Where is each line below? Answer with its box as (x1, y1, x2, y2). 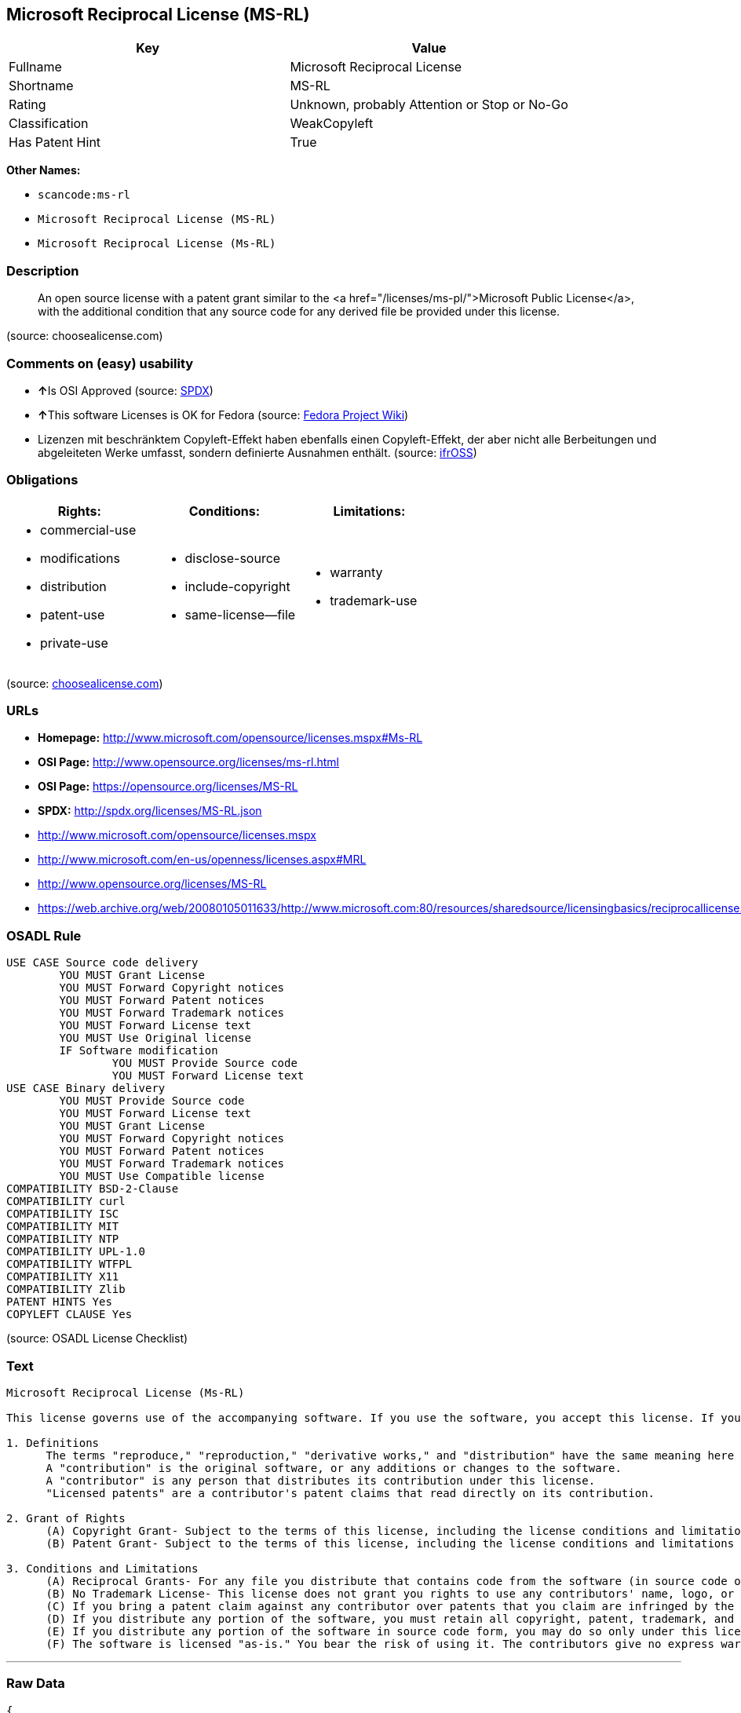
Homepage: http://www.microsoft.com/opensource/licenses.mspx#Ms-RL (38, 731, 423, 745)
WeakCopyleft (290, 115, 374, 132)
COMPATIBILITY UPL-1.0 (6, 1245, 146, 1258)
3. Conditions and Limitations (6, 1561, 199, 1575)
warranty (330, 564, 383, 580)
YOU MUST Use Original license (59, 1032, 251, 1045)
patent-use (40, 606, 105, 623)
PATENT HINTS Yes (6, 1295, 112, 1309)
